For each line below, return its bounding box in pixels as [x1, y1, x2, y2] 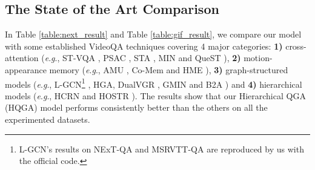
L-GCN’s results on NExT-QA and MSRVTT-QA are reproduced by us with [19, 142, 304, 155]
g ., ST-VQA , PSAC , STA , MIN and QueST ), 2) [51, 51, 241, 64]
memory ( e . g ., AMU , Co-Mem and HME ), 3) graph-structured [49, 63, 288, 76]
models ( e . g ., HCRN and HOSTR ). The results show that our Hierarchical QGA [5, 89, 306, 102]
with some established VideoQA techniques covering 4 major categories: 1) [5, 39, 283, 52]
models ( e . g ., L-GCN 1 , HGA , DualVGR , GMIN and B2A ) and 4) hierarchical [5, 76, 302, 90]
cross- [285, 39, 307, 52]
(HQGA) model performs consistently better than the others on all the [5, 101, 268, 114]
